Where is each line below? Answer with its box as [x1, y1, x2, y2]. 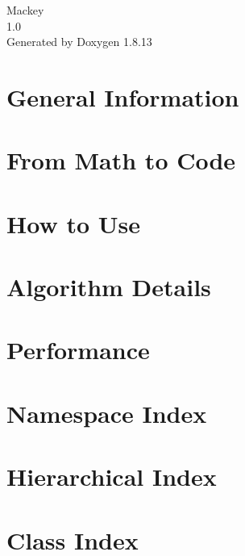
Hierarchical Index [6, 460, 217, 493]
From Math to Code [6, 144, 236, 177]
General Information [6, 80, 239, 113]
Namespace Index [6, 396, 207, 429]
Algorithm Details [6, 270, 211, 303]
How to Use [6, 207, 140, 240]
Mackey [6, 2, 44, 18]
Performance [6, 333, 150, 366]
